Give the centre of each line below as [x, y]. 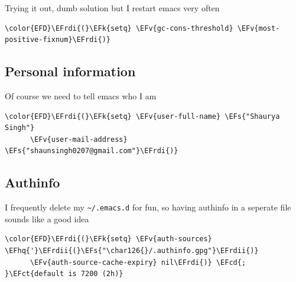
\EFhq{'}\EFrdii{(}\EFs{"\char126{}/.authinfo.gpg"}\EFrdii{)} [132, 251]
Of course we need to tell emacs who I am [81, 95]
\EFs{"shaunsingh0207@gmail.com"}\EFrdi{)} [92, 151]
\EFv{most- [258, 28]
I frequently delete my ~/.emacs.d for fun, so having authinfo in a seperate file [148, 207]
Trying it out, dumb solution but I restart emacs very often [112, 8]
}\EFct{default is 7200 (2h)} [64, 274]
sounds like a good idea [47, 218]
